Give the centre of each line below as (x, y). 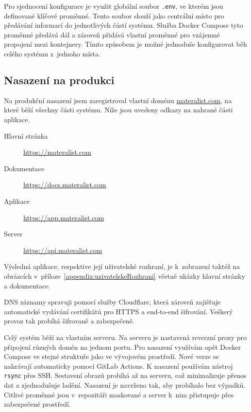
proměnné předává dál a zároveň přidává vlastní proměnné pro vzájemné (112, 34)
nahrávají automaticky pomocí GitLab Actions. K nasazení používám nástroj (118, 366)
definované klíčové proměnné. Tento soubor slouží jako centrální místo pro (114, 15)
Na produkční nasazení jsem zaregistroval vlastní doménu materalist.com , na (118, 100)
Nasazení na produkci (59, 80)
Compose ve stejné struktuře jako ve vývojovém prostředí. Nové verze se (111, 356)
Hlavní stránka (26, 135)
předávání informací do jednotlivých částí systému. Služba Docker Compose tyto (124, 25)
